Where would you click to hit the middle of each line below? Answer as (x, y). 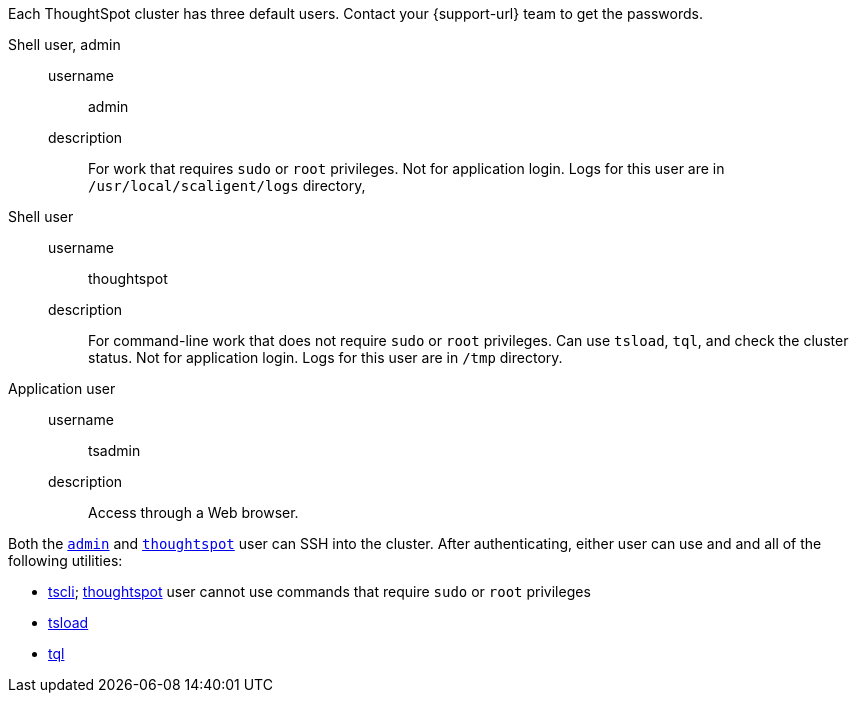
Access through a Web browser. (193, 512)
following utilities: (65, 560)
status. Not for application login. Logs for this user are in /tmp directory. (325, 357)
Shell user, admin (64, 44)
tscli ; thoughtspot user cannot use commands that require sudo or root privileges (319, 591)
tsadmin (114, 450)
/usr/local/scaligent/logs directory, (227, 185)
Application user (62, 388)
